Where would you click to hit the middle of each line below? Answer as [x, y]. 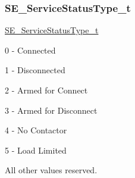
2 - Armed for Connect [46, 90]
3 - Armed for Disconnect [51, 110]
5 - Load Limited [36, 150]
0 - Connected [30, 50]
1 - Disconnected [35, 70]
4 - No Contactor [36, 130]
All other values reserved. [51, 170]
